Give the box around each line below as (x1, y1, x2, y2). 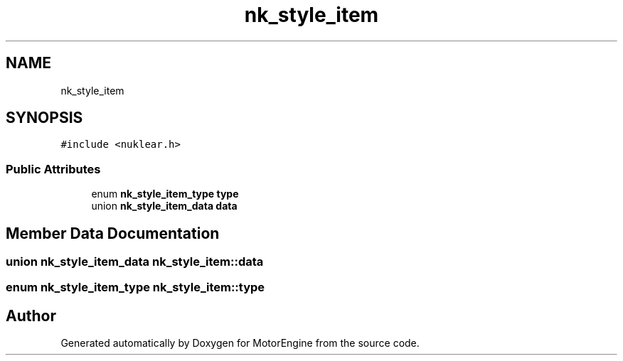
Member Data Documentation (6, 224, 220, 242)
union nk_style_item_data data (91, 200, 238, 212)
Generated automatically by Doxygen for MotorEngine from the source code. (60, 337, 420, 350)
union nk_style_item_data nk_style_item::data (6, 254, 264, 269)
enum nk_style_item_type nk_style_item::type (6, 280, 265, 295)
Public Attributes (6, 161, 101, 176)
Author (6, 306, 56, 325)
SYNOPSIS (6, 109, 83, 127)
